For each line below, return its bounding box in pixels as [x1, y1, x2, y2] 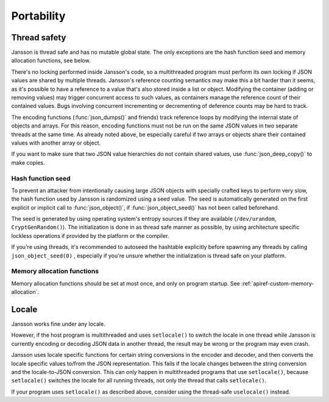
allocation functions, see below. [11, 57, 91, 64]
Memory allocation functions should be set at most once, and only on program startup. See [11, 279, 240, 287]
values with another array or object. [11, 139, 101, 146]
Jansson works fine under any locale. [11, 320, 106, 328]
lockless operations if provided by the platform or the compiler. [11, 232, 169, 239]
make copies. [11, 159, 45, 166]
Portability [11, 9, 66, 23]
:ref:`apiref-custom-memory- [241, 279, 314, 287]
